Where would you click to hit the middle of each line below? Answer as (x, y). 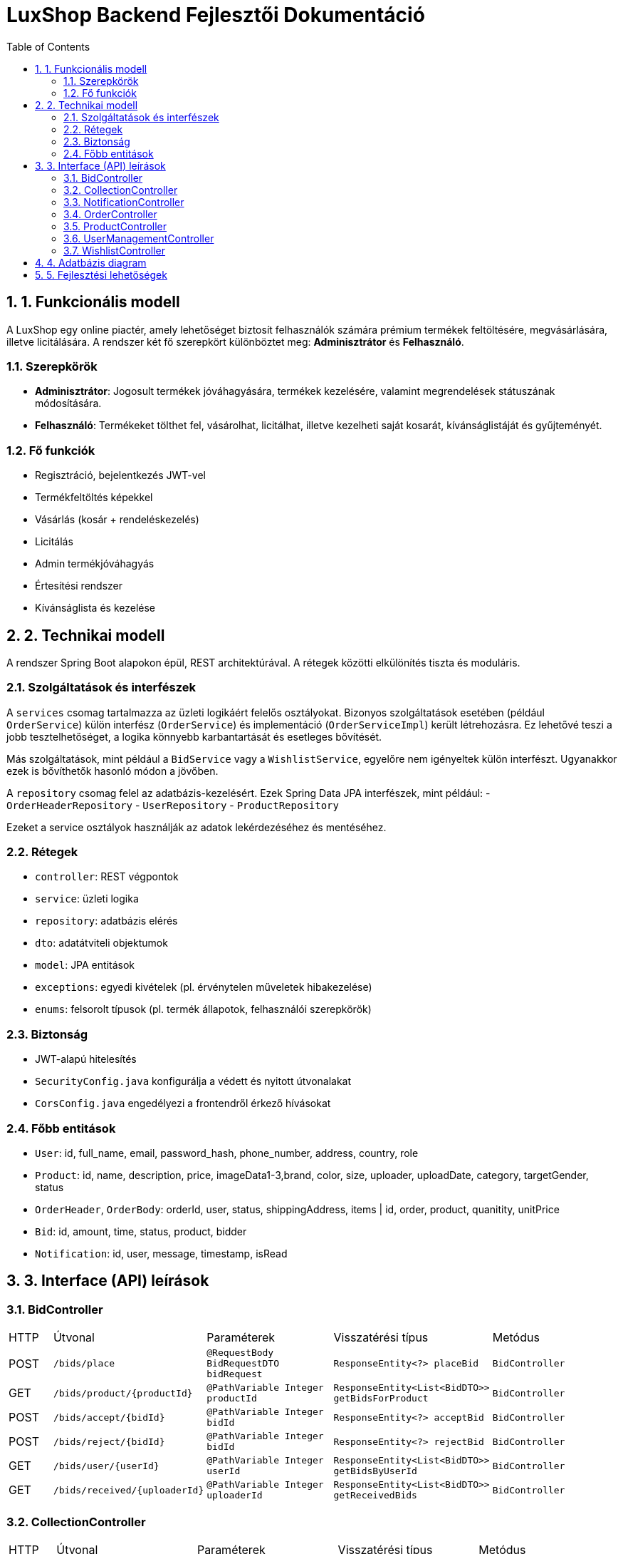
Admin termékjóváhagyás (95, 564)
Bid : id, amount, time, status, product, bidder (141, 1231)
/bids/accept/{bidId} (109, 1417)
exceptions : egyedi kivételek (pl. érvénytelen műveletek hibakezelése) (204, 987)
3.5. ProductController (115, 226)
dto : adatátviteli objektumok (101, 943)
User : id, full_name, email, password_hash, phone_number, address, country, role (227, 1153)
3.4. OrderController (110, 214)
